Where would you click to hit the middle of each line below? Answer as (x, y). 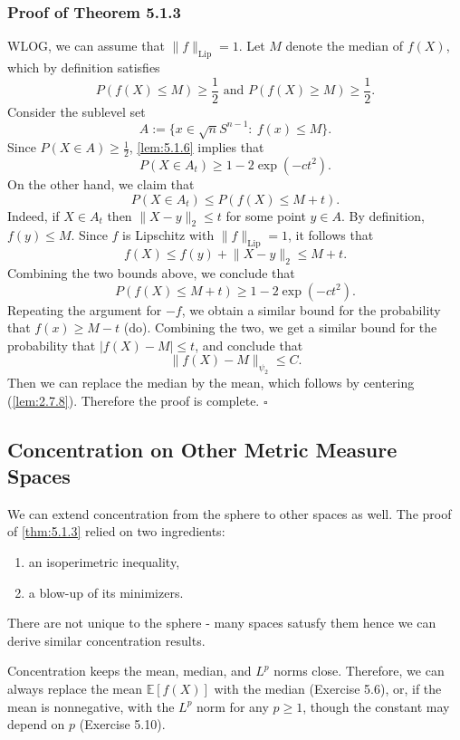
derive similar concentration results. (106, 640)
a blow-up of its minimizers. (106, 592)
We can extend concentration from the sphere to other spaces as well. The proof (230, 513)
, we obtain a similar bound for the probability (311, 309)
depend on (36, 724)
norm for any (233, 706)
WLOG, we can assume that (86, 46)
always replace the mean (75, 689)
